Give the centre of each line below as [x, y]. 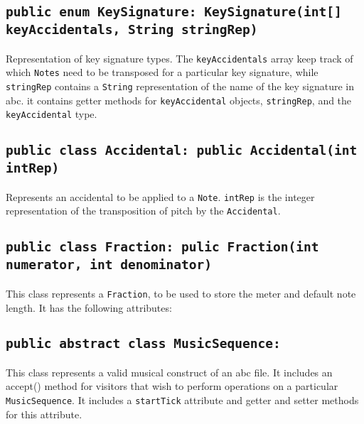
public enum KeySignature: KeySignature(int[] [174, 12]
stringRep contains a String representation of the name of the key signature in [180, 86]
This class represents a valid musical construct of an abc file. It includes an [169, 372]
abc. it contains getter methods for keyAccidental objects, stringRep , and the [179, 100]
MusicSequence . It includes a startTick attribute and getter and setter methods [182, 400]
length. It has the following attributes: [89, 307]
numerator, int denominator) [109, 265]
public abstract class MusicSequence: [143, 344]
